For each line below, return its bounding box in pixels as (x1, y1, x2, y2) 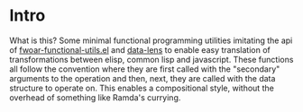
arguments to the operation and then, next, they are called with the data (9, 73, 276, 83)
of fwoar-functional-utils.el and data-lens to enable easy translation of (9, 44, 271, 55)
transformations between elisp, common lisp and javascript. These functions (9, 54, 294, 65)
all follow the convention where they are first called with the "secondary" (9, 64, 280, 74)
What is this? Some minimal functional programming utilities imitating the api (9, 35, 293, 46)
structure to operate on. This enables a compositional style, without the (9, 82, 275, 93)
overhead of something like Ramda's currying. (9, 91, 181, 103)
